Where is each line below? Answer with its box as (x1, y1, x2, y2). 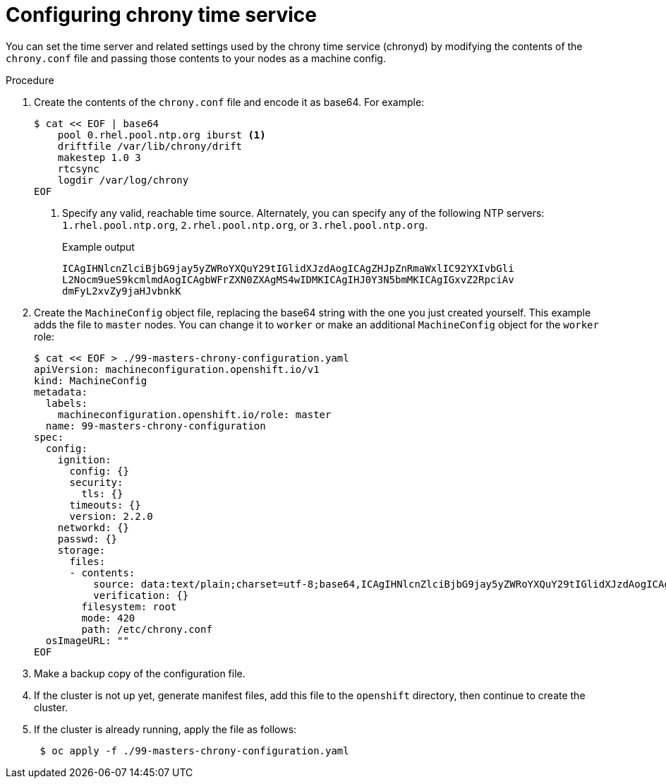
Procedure (6, 73, 54, 86)
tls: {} (81, 487, 123, 499)
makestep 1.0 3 (57, 151, 141, 163)
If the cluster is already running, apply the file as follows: (34, 723, 297, 735)
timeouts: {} (69, 499, 141, 511)
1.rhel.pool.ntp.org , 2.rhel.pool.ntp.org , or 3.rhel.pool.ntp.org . (62, 218, 428, 231)
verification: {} (93, 589, 189, 601)
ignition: (57, 453, 111, 465)
